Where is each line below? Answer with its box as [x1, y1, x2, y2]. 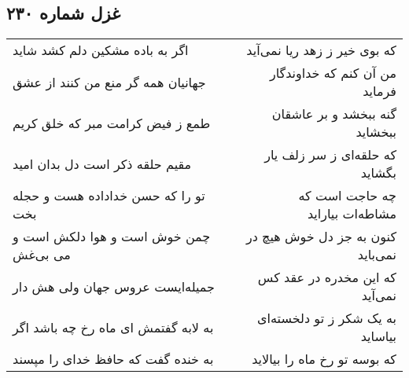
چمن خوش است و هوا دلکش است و [13, 227, 211, 246]
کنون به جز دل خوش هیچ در [245, 227, 396, 246]
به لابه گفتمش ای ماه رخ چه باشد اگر [13, 317, 214, 336]
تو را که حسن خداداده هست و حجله [13, 186, 205, 205]
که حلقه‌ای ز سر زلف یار [264, 145, 396, 164]
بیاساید [360, 327, 396, 346]
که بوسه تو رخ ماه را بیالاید [252, 350, 396, 369]
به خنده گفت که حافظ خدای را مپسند [13, 350, 214, 369]
